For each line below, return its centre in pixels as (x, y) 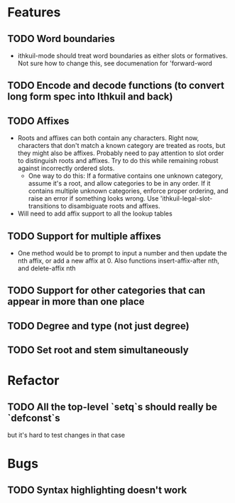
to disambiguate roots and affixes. (111, 206)
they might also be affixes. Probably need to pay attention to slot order (121, 153)
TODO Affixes (38, 121)
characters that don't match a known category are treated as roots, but (121, 146)
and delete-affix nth (47, 268)
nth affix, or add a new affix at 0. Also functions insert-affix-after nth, (119, 261)
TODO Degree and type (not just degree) (98, 325)
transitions (44, 206)
